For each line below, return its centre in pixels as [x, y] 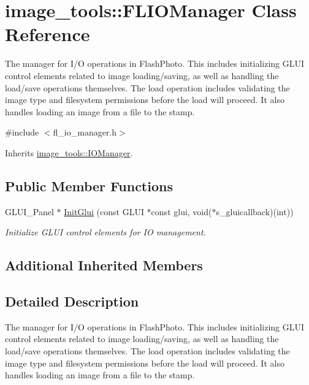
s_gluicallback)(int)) [255, 211]
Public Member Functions [89, 185]
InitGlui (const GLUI [104, 211]
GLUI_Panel [29, 211]
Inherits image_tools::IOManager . [69, 152]
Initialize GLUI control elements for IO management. [105, 232]
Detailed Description [72, 301]
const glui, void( [181, 211]
